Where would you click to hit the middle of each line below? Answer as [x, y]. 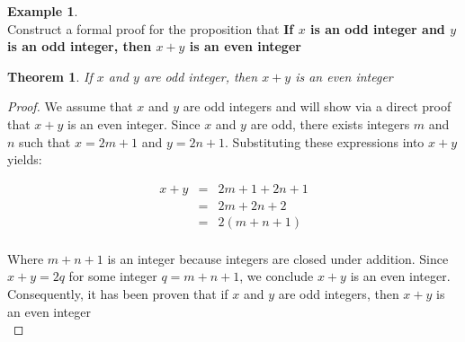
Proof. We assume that [70, 106]
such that [45, 141]
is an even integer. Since [134, 123]
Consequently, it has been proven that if [118, 294]
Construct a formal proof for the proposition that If [151, 28]
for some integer [113, 276]
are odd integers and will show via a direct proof [317, 106]
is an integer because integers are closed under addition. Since [278, 258]
